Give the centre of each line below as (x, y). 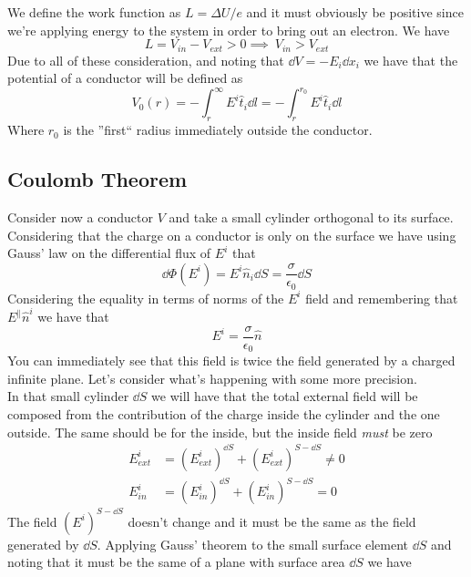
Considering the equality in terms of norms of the (146, 298)
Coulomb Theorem (97, 179)
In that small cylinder (68, 396)
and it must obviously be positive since (355, 12)
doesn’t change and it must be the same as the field (272, 521)
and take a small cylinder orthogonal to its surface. (311, 216)
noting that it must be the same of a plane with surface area (176, 562)
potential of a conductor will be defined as (125, 78)
